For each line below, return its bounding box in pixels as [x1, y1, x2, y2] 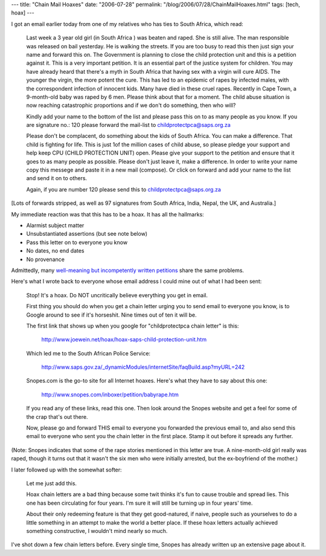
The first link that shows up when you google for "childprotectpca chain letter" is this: [26, 322, 239, 329]
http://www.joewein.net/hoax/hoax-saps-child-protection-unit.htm [41, 336, 207, 343]
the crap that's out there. [26, 413, 88, 420]
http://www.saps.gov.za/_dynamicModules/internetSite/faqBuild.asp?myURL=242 [41, 363, 245, 371]
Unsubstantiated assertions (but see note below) [26, 230, 148, 238]
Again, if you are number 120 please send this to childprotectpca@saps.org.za [26, 186, 222, 193]
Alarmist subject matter [26, 221, 85, 229]
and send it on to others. [26, 175, 88, 182]
